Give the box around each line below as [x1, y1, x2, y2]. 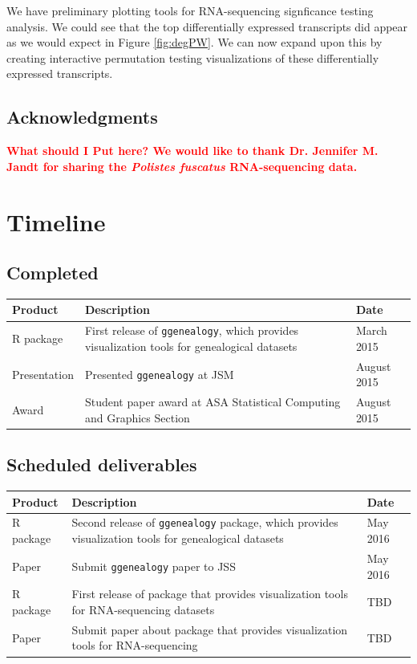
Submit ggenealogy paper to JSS [71, 557, 236, 574]
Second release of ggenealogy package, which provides [71, 514, 338, 531]
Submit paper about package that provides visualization [71, 621, 348, 638]
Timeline [6, 205, 106, 238]
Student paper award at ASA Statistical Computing [84, 393, 341, 410]
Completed [6, 260, 99, 285]
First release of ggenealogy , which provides [84, 322, 299, 339]
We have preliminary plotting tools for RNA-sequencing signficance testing [6, 2, 374, 18]
